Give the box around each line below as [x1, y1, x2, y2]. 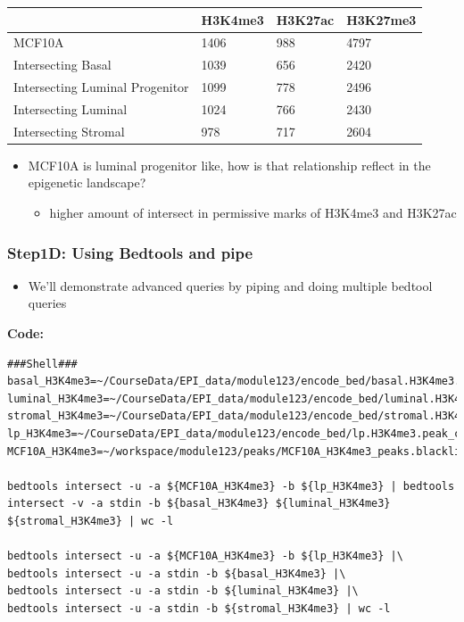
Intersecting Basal [13, 55, 112, 74]
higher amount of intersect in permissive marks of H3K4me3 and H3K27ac [49, 203, 457, 221]
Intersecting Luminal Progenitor [13, 78, 189, 96]
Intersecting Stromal [13, 121, 125, 140]
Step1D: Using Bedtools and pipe [7, 241, 253, 263]
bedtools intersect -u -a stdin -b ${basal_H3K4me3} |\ [7, 567, 346, 580]
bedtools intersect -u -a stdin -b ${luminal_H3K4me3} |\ [7, 585, 359, 598]
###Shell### [7, 357, 78, 370]
